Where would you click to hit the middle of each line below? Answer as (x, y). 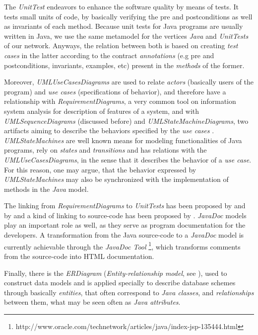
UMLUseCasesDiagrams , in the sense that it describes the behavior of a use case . (128, 159)
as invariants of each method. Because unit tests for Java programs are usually (124, 26)
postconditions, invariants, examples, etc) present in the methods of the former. (124, 65)
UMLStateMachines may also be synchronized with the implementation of (116, 179)
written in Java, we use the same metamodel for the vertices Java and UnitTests (126, 36)
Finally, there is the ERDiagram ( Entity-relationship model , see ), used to (116, 273)
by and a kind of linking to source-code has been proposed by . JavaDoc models (125, 215)
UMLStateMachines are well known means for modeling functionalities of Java (123, 140)
